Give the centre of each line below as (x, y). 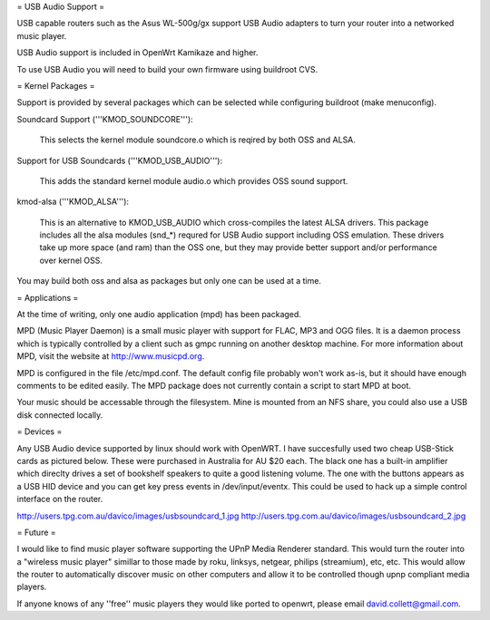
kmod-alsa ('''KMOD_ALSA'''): (73, 202)
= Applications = (48, 297)
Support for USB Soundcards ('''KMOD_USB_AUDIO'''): (119, 160)
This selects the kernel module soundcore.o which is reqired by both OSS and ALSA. (197, 140)
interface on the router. (60, 499)
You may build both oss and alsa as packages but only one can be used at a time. (169, 281)
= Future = (36, 532)
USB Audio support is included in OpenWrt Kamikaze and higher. (137, 53)
